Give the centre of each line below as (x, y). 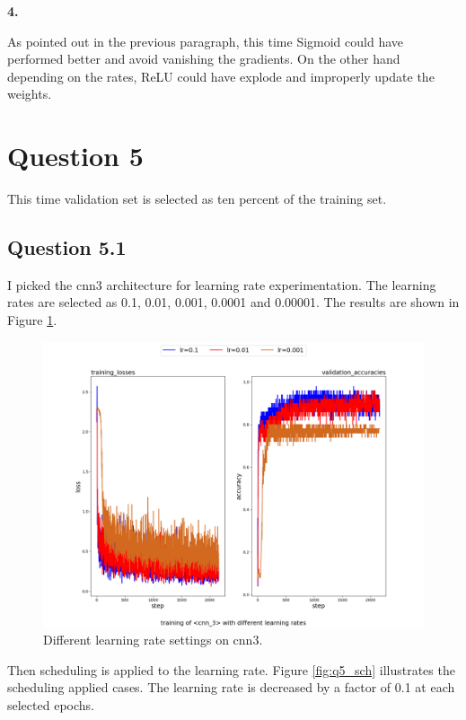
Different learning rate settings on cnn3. (153, 640)
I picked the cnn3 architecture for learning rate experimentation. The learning (222, 284)
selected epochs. (51, 705)
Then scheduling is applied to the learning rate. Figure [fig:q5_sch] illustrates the (231, 669)
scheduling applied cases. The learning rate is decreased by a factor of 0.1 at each (231, 687)
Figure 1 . (32, 320)
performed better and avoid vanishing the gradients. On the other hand (204, 59)
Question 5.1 (67, 247)
